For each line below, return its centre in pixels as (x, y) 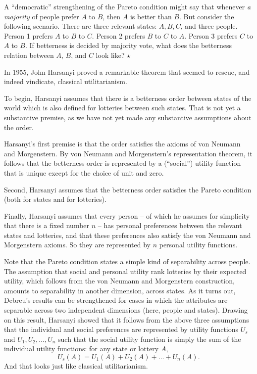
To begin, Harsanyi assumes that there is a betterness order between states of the (128, 98)
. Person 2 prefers (118, 35)
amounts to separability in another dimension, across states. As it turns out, (120, 290)
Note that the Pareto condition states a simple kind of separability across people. (127, 261)
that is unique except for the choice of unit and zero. (84, 172)
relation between (29, 55)
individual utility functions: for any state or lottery (81, 349)
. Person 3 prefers (211, 35)
